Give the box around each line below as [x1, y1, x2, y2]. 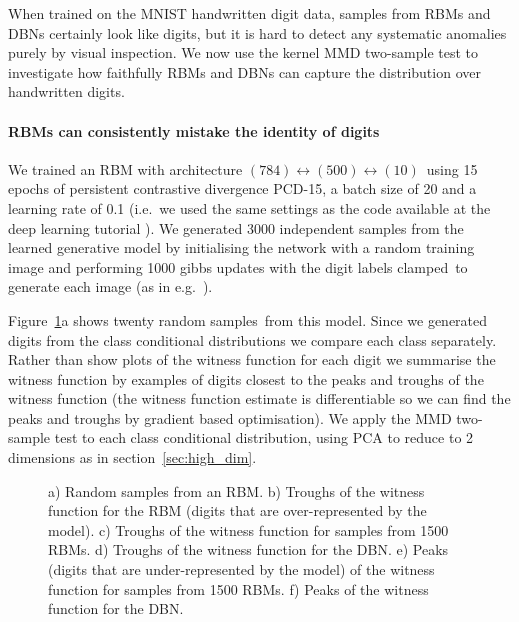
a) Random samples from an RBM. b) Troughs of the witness [48, 480, 425, 501]
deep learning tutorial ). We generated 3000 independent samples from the [8, 217, 464, 238]
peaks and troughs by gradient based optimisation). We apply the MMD [8, 407, 452, 428]
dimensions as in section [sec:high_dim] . [8, 447, 257, 468]
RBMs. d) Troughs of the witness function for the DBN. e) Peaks [48, 539, 449, 560]
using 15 [426, 158, 478, 179]
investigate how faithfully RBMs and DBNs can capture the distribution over [8, 61, 481, 82]
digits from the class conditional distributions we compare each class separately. [8, 329, 497, 350]
